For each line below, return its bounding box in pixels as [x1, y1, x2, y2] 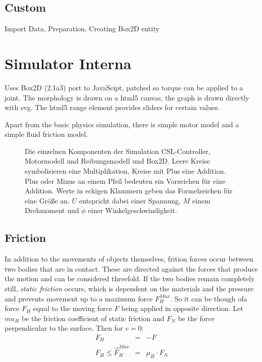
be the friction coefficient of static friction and [21, 313, 165, 323]
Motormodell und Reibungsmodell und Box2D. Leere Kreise [25, 156, 211, 166]
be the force [178, 313, 215, 323]
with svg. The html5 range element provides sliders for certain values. [5, 102, 220, 113]
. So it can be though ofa [170, 293, 247, 303]
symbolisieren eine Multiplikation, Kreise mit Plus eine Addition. [25, 166, 226, 176]
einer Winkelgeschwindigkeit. [88, 205, 177, 216]
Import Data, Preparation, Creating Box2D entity [5, 23, 160, 34]
